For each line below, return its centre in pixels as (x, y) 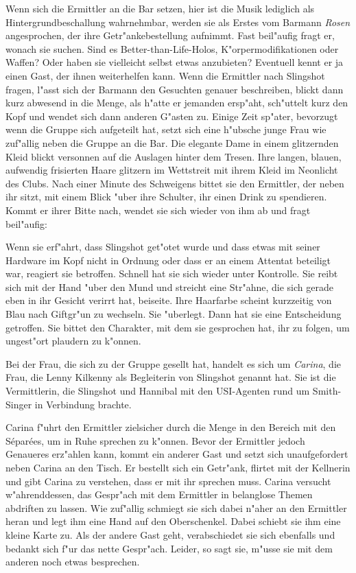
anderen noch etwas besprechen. (73, 562)
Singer (19, 404)
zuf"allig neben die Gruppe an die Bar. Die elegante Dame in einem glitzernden (172, 142)
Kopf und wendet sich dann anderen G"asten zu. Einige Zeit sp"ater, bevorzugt (172, 116)
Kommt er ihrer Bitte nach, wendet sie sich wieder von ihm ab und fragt (158, 210)
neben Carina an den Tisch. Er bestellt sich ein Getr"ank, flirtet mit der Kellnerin (178, 467)
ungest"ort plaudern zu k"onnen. (73, 341)
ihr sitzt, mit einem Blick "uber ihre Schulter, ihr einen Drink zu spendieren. (166, 197)
